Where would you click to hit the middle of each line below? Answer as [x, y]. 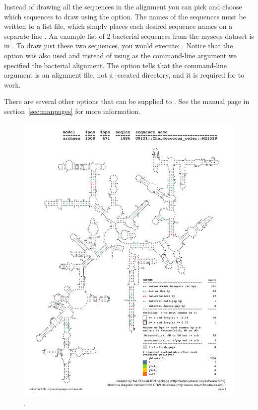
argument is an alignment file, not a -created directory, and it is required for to [124, 75]
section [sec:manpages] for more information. [72, 111]
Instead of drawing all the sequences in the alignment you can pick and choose [123, 6]
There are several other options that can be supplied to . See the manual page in [127, 101]
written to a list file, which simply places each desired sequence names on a [118, 26]
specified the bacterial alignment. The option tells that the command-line [115, 65]
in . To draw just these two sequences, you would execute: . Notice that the [119, 46]
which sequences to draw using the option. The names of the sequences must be [125, 16]
